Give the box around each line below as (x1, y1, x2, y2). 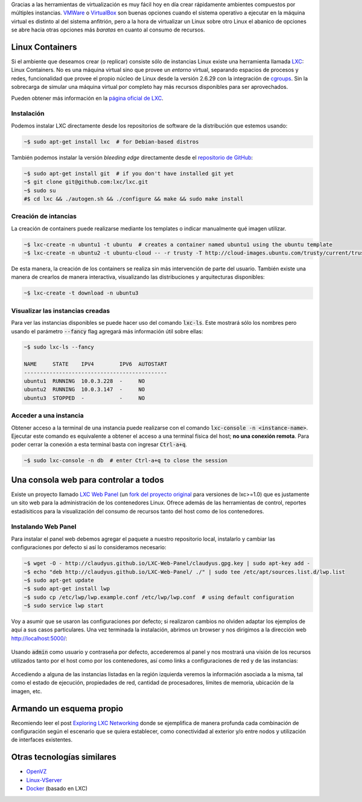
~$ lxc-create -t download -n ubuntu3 (24, 290, 139, 296)
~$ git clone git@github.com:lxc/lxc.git (24, 178, 148, 186)
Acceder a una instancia (11, 411, 84, 420)
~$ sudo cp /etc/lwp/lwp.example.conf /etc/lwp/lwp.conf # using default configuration (24, 593, 295, 601)
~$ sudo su (24, 187, 56, 194)
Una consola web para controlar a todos (11, 475, 164, 485)
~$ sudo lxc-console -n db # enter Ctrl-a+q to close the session (24, 457, 228, 464)
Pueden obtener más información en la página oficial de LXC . (11, 94, 164, 102)
